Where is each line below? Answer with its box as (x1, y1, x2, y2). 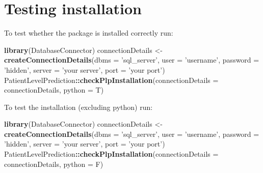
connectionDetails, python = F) (4, 158, 103, 169)
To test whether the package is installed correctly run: (4, 27, 173, 38)
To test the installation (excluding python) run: (4, 101, 153, 112)
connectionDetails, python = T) (4, 84, 104, 95)
